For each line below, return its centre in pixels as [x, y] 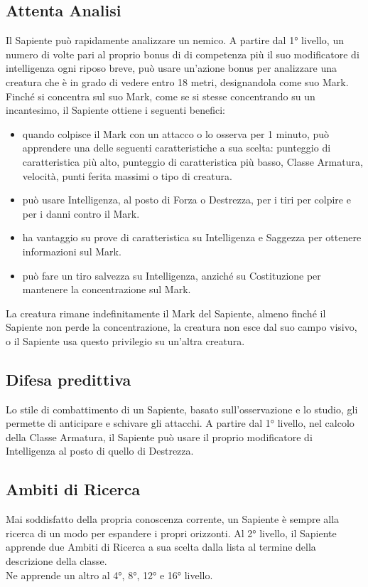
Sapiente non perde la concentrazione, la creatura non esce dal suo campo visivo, [182, 327]
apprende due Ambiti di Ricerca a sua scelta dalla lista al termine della [161, 547]
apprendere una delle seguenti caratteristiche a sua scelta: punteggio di [177, 148]
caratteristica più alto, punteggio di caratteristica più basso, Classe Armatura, [193, 161]
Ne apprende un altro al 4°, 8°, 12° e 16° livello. [109, 575]
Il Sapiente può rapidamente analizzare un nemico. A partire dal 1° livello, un [175, 40]
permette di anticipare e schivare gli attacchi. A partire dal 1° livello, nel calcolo [180, 423]
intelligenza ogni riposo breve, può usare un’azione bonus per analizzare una [171, 68]
